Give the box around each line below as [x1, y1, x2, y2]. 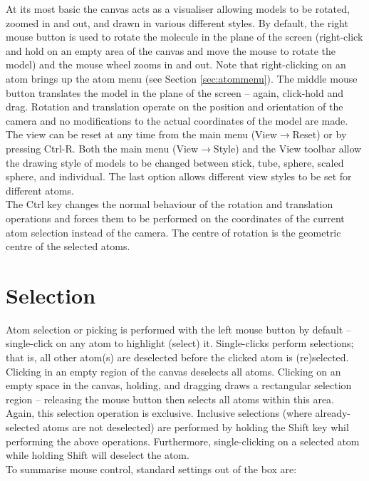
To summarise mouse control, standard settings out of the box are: [6, 461, 297, 476]
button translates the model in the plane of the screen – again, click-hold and [6, 85, 343, 100]
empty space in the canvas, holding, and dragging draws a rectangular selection [6, 378, 352, 393]
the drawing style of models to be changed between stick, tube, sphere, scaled [6, 155, 344, 170]
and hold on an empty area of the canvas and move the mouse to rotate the [6, 43, 336, 58]
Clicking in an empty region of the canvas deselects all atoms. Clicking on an [6, 363, 341, 378]
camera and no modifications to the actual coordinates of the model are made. [6, 113, 348, 128]
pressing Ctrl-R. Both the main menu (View [6, 140, 199, 155]
